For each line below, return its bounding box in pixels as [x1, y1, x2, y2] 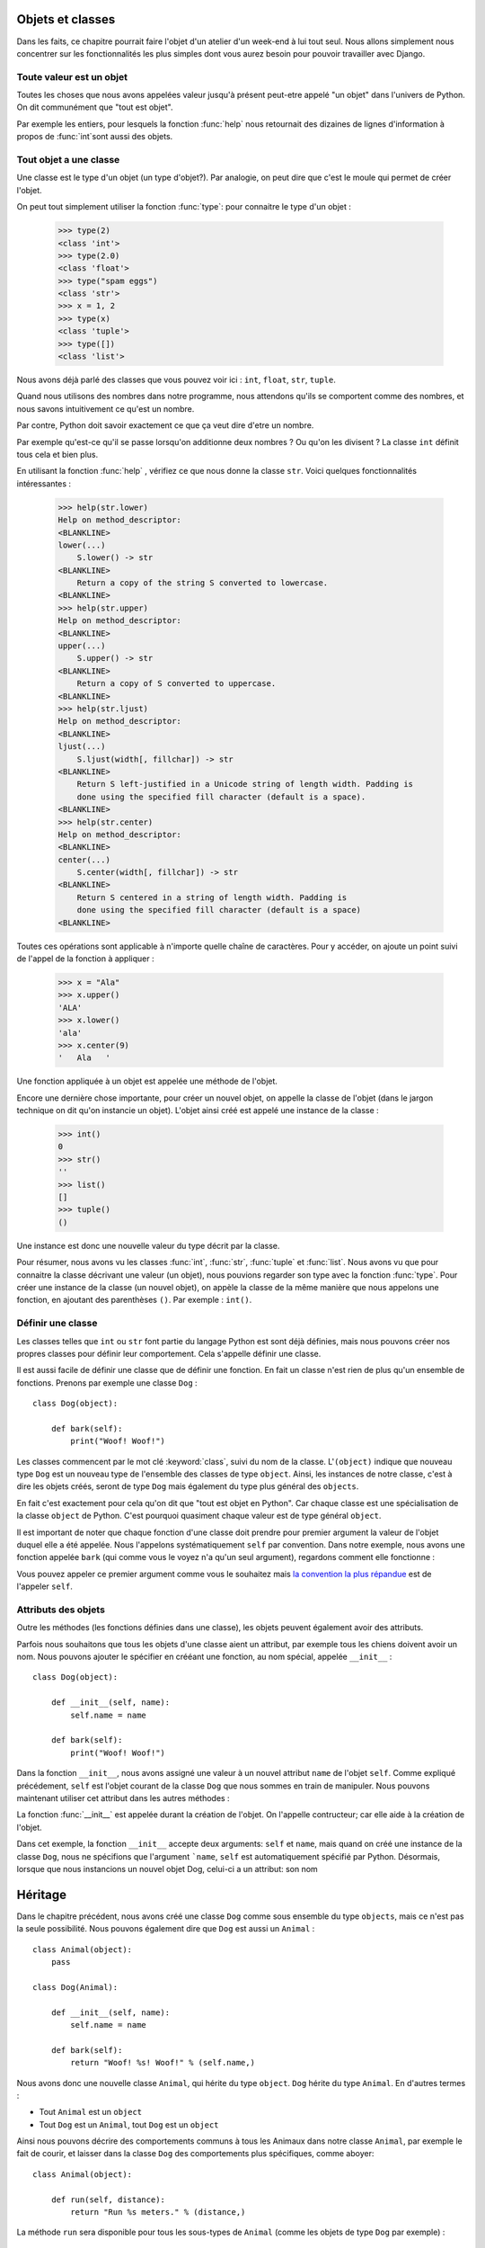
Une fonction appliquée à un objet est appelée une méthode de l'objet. [16, 1075, 278, 1087]
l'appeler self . [16, 1581, 74, 1592]
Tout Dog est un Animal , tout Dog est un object [39, 2119, 219, 2130]
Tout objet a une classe [16, 153, 120, 165]
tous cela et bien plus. [16, 449, 99, 459]
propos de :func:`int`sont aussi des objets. [16, 131, 173, 142]
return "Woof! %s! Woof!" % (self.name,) [70, 2057, 256, 2068]
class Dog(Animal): [32, 1982, 119, 1992]
